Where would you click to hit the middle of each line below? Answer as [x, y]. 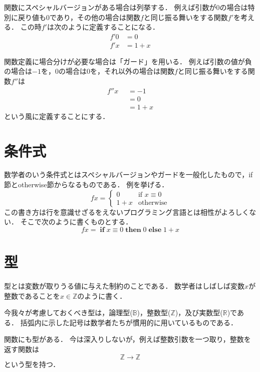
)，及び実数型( [199, 313]
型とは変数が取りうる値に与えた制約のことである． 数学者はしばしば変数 [124, 285]
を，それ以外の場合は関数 [132, 71]
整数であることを [32, 295]
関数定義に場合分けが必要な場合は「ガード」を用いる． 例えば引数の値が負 [128, 61]
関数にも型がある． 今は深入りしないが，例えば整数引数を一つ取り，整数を [127, 339]
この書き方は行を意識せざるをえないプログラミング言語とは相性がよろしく [127, 212]
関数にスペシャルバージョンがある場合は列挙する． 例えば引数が [110, 7]
